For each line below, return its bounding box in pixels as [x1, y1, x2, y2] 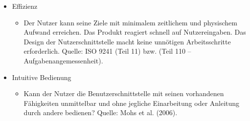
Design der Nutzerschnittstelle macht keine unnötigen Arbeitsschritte [23, 36, 231, 46]
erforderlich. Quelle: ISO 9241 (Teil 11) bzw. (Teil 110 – [23, 46, 191, 56]
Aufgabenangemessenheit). [23, 55, 103, 65]
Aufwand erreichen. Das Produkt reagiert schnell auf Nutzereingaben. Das [23, 27, 246, 37]
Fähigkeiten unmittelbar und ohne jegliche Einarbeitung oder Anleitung [23, 98, 240, 108]
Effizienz [12, 1, 38, 11]
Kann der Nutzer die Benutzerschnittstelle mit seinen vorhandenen [23, 88, 224, 99]
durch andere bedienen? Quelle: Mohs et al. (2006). [23, 107, 178, 118]
